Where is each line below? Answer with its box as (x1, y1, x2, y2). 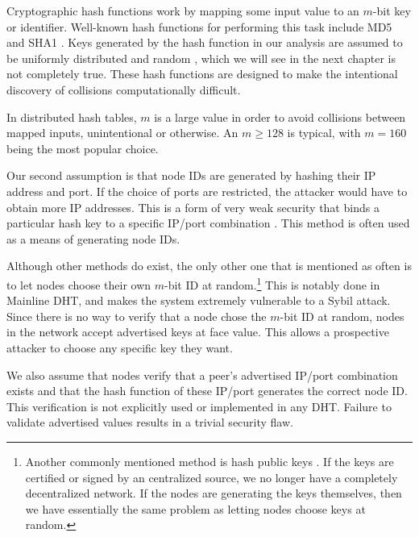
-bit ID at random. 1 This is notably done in (164, 273, 380, 293)
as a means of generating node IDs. (6, 230, 180, 247)
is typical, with (287, 124, 361, 141)
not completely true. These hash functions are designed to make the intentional (6, 65, 398, 82)
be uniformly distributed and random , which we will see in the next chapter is (6, 49, 396, 66)
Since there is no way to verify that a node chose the (6, 307, 267, 324)
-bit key (372, 2, 411, 19)
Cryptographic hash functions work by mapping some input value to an (6, 2, 359, 19)
